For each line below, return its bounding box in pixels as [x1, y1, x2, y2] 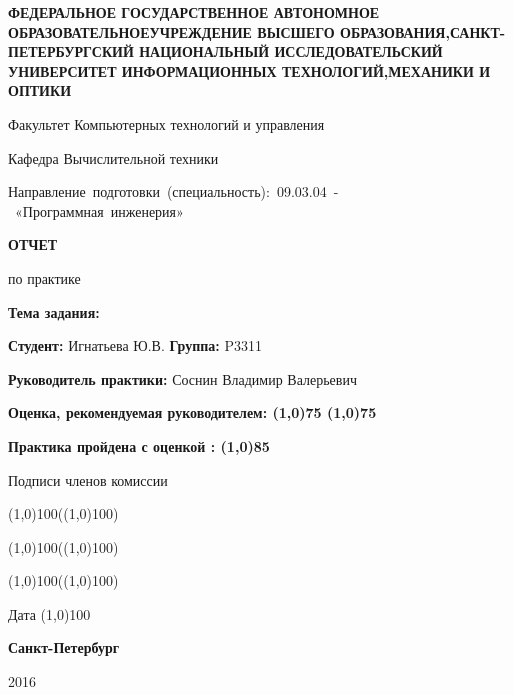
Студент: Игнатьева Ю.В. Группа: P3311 [8, 335, 262, 356]
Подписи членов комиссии [8, 469, 168, 490]
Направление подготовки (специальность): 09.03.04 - [8, 181, 339, 202]
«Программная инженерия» [14, 200, 184, 221]
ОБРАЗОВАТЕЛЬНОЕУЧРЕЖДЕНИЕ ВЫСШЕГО [8, 21, 335, 42]
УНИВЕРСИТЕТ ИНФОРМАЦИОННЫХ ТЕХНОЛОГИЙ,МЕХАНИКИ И [8, 60, 491, 81]
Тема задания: [8, 301, 100, 322]
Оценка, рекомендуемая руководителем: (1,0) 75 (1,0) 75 [8, 402, 377, 423]
